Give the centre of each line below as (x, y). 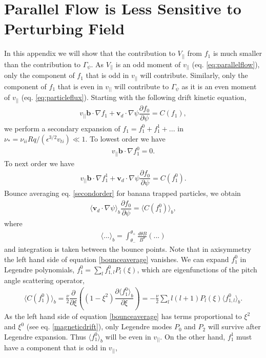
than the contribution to (43, 64)
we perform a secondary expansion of (62, 128)
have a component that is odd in (55, 347)
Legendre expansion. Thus (45, 336)
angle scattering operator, (44, 280)
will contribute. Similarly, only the (194, 75)
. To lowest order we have (125, 138)
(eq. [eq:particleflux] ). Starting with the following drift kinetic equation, (134, 97)
